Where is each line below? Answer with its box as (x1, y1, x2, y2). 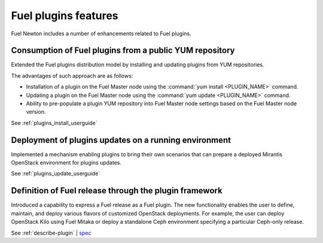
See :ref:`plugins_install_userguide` (11, 119, 98, 126)
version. (26, 108, 46, 116)
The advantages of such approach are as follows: (11, 72, 133, 79)
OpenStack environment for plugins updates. (11, 159, 122, 166)
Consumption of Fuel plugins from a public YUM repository (11, 45, 235, 56)
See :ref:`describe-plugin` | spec (11, 229, 92, 236)
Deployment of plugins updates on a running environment (11, 135, 231, 145)
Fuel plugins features (11, 9, 119, 22)
